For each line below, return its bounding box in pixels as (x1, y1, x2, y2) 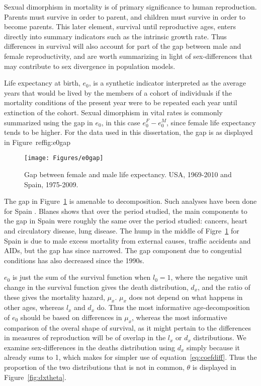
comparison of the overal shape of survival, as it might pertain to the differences (4, 322, 251, 333)
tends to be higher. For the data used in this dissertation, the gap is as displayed (4, 127, 253, 137)
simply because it (186, 342, 240, 352)
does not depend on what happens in (129, 291, 243, 302)
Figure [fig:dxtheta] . (4, 371, 66, 382)
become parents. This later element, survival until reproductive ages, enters (4, 21, 236, 32)
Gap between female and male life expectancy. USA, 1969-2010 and (24, 169, 232, 179)
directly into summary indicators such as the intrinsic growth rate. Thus (4, 31, 227, 41)
